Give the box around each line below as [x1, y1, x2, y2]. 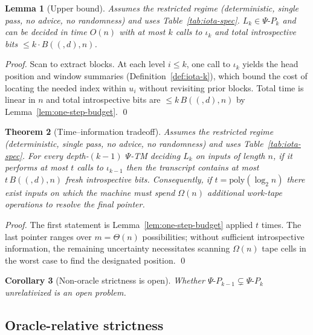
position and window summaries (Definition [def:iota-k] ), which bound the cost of [5, 69, 308, 82]
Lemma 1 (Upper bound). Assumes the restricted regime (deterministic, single [5, 2, 298, 14]
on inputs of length [195, 149, 265, 161]
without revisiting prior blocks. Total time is [139, 81, 304, 94]
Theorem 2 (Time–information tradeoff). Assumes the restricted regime [5, 125, 274, 138]
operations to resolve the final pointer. [5, 198, 145, 210]
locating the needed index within [5, 81, 126, 94]
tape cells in [262, 242, 306, 255]
